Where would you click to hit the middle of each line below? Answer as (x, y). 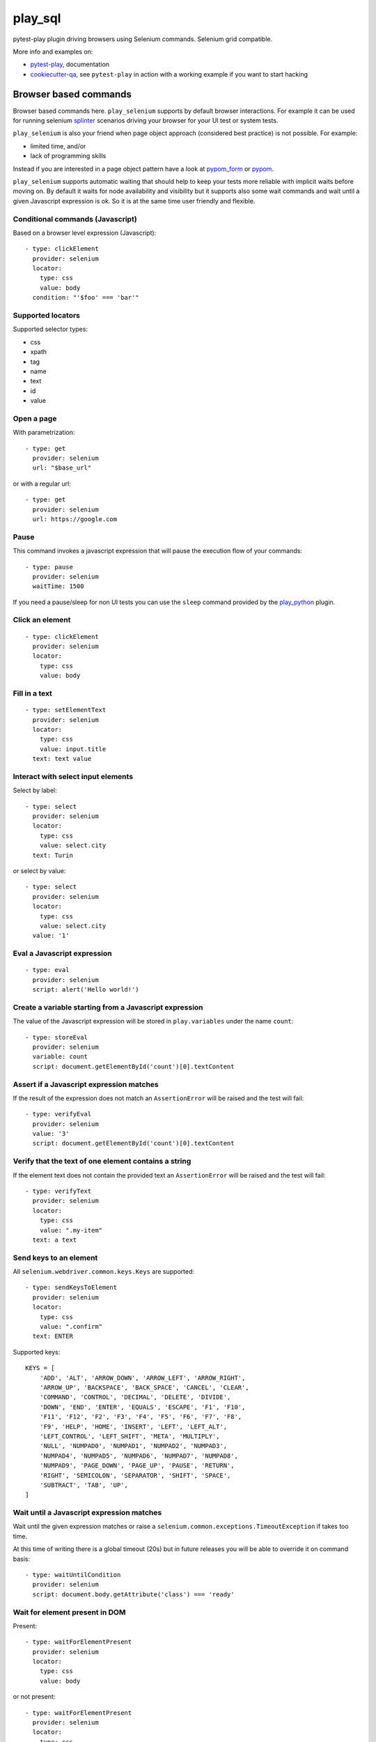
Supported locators (46, 315)
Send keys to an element (55, 1258)
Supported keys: (37, 1352)
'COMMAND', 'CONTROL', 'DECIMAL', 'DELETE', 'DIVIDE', (135, 1397)
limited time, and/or (58, 146)
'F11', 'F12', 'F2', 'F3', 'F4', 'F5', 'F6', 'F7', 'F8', (141, 1417)
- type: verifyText (58, 1191)
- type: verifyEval (58, 1114)
